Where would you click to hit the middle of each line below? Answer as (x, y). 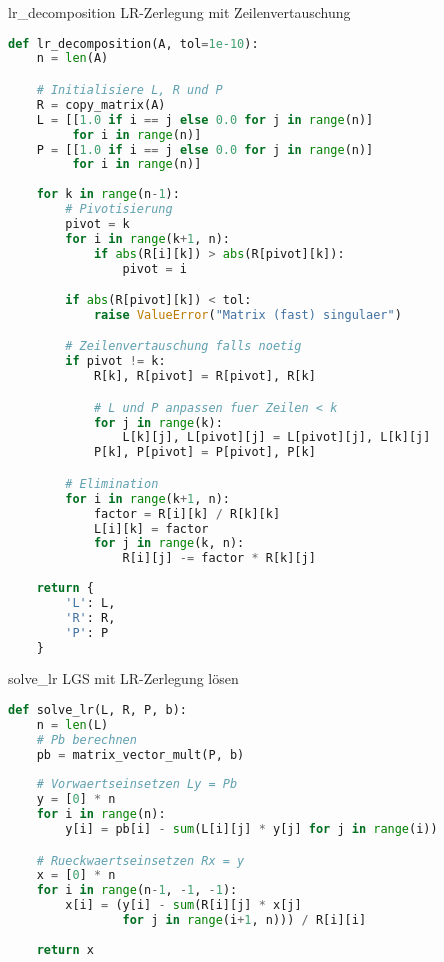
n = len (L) (72, 724)
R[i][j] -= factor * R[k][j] (219, 558)
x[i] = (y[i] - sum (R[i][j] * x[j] (183, 905)
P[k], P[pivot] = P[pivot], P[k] (204, 452)
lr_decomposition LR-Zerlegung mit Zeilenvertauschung (179, 12)
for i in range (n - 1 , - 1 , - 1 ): (137, 890)
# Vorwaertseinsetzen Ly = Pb (137, 784)
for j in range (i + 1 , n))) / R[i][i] (244, 920)
